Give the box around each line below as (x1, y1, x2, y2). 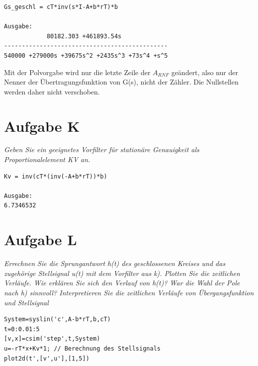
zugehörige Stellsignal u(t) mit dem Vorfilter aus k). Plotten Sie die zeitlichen (4, 268, 240, 278)
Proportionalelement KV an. (4, 154, 90, 165)
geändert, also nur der (171, 67, 239, 77)
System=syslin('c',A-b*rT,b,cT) (4, 316, 111, 323)
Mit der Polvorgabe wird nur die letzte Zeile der (4, 67, 151, 77)
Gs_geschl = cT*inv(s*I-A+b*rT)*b (4, 3, 118, 10)
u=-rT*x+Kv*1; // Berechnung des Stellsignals (4, 345, 161, 352)
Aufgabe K (4, 115, 80, 136)
